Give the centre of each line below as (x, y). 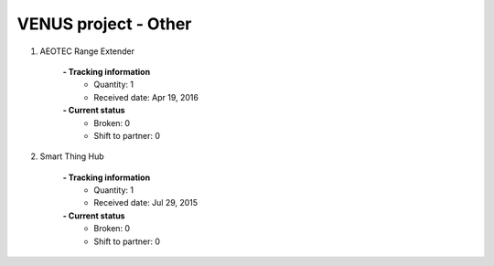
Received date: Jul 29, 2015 (146, 203)
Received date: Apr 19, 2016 (146, 97)
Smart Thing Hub (72, 156)
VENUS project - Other (104, 24)
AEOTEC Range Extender (87, 51)
